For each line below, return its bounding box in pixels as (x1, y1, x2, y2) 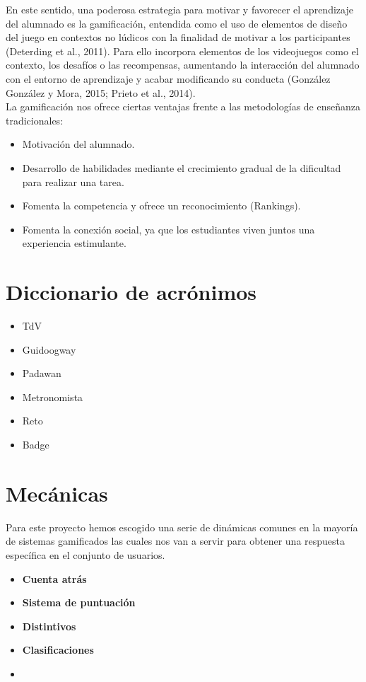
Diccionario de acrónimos (6, 277, 257, 306)
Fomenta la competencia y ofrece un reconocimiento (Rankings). (22, 198, 301, 213)
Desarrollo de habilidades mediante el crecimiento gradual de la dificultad (22, 160, 341, 175)
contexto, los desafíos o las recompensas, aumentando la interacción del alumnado (6, 57, 360, 72)
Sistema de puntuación (22, 595, 136, 610)
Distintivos (22, 618, 76, 633)
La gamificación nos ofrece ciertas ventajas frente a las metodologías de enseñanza (6, 99, 360, 114)
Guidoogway (22, 342, 76, 357)
